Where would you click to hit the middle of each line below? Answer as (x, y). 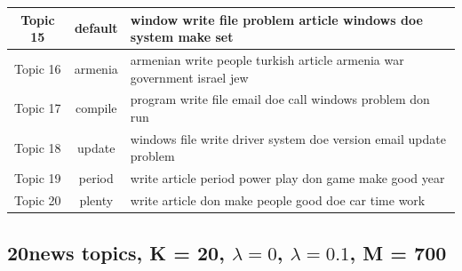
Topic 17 (38, 108)
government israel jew (189, 77)
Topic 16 (38, 68)
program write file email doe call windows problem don (280, 99)
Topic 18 (38, 147)
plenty (96, 200)
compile (96, 108)
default (96, 28)
